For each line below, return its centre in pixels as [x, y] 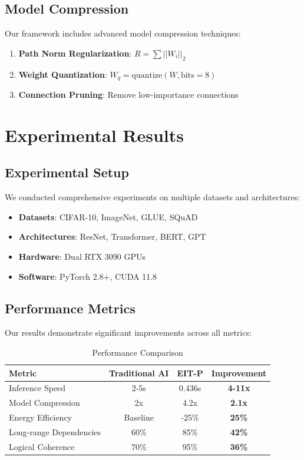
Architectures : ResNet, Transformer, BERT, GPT [112, 236]
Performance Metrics [70, 308]
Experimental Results [94, 135]
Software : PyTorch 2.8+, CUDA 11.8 [88, 276]
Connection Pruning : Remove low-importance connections [128, 95]
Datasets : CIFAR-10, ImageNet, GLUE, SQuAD [108, 216]
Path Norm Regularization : [75, 53]
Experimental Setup [67, 172]
